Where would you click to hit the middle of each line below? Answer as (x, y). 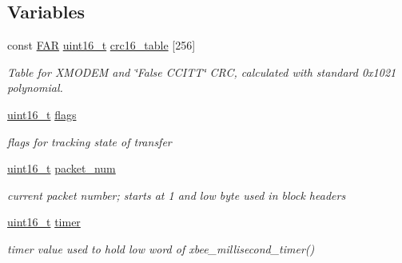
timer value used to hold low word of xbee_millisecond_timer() (161, 248)
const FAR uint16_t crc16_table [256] (101, 45)
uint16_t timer (44, 222)
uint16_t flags (42, 114)
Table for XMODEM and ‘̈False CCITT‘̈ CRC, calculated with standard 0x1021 (202, 72)
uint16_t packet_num (62, 168)
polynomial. (35, 88)
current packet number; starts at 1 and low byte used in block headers (177, 195)
